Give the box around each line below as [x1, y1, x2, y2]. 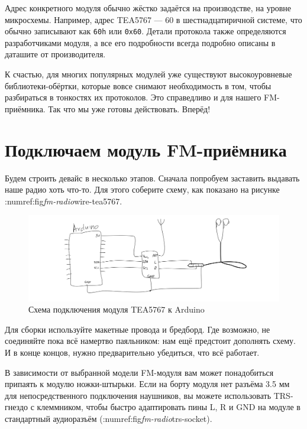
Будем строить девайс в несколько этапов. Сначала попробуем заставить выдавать [5, 171, 300, 184]
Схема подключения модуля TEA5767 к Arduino [28, 303, 205, 316]
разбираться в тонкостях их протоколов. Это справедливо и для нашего [5, 91, 261, 103]
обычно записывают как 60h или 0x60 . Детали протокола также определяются [5, 25, 286, 37]
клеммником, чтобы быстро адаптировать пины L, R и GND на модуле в [37, 401, 300, 413]
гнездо [5, 401, 28, 413]
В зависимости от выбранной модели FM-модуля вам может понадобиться [5, 366, 274, 378]
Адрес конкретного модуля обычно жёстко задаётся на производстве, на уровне [5, 2, 292, 14]
